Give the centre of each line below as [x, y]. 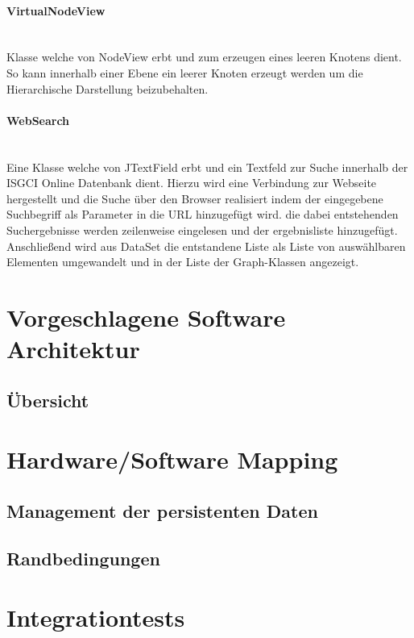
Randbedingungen [83, 558]
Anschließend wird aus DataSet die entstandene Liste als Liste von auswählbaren [206, 246]
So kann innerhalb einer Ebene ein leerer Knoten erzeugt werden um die [185, 72]
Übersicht [48, 400]
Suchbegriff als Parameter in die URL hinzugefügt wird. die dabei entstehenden [203, 214]
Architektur [73, 349]
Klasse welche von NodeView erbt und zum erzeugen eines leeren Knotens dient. [204, 57]
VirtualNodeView [56, 10]
